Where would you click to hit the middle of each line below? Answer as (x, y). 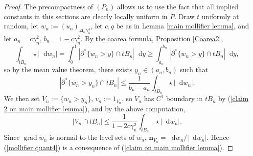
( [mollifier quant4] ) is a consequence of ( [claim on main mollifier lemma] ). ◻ (119, 147)
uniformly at (220, 16)
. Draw (184, 16)
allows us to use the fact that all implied (178, 6)
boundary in (184, 98)
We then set (22, 98)
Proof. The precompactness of (49, 6)
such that (194, 69)
